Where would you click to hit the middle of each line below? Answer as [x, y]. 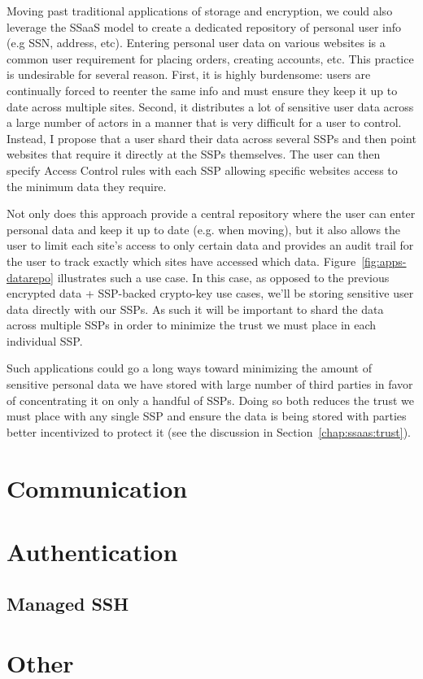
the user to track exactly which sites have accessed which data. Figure [181, 261]
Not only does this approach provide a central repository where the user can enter [211, 213]
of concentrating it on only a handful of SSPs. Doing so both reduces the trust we [210, 400]
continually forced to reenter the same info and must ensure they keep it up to [202, 90]
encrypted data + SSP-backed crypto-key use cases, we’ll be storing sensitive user [210, 293]
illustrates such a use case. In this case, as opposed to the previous [223, 277]
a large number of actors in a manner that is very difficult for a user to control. [204, 122]
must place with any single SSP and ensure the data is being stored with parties [207, 416]
